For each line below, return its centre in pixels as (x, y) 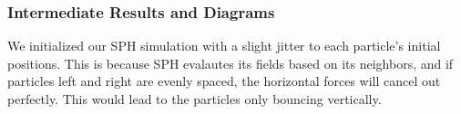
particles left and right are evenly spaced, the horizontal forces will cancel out (224, 81)
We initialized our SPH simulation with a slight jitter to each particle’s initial (224, 46)
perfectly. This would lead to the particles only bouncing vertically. (195, 99)
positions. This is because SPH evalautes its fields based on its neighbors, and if (230, 63)
